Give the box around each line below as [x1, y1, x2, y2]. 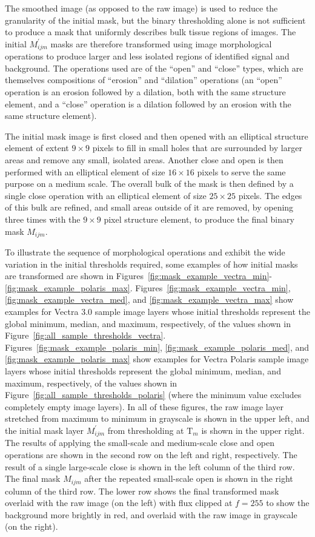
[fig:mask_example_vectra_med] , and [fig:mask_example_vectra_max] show [5, 293, 294, 306]
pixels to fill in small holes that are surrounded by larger [92, 141, 302, 154]
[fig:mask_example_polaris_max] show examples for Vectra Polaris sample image [5, 353, 309, 365]
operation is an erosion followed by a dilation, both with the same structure [5, 86, 286, 98]
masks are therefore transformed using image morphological [50, 37, 272, 50]
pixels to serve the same [197, 165, 286, 178]
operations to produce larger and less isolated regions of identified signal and [5, 50, 290, 62]
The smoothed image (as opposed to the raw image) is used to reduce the [5, 2, 278, 14]
